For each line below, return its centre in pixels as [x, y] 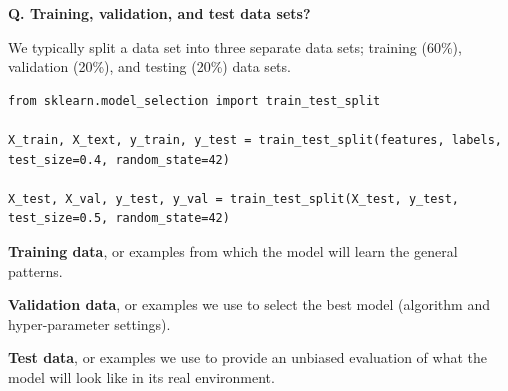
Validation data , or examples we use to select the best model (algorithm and [249, 304]
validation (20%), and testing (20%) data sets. [149, 66]
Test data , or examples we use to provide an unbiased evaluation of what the [247, 357]
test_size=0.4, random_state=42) [119, 159]
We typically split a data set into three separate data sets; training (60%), [235, 46]
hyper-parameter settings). [89, 323]
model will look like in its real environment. [141, 376]
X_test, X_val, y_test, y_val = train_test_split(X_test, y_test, [234, 198]
